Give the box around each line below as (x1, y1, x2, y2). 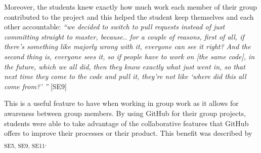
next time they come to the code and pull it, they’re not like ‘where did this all (4, 71, 246, 82)
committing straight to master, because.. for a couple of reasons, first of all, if (4, 31, 244, 42)
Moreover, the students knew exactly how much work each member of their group (4, 2, 257, 12)
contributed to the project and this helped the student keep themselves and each (4, 11, 254, 22)
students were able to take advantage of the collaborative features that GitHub (4, 118, 249, 128)
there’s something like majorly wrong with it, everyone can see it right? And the (4, 41, 251, 52)
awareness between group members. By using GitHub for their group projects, (4, 107, 246, 118)
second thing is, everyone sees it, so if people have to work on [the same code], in (4, 51, 255, 61)
